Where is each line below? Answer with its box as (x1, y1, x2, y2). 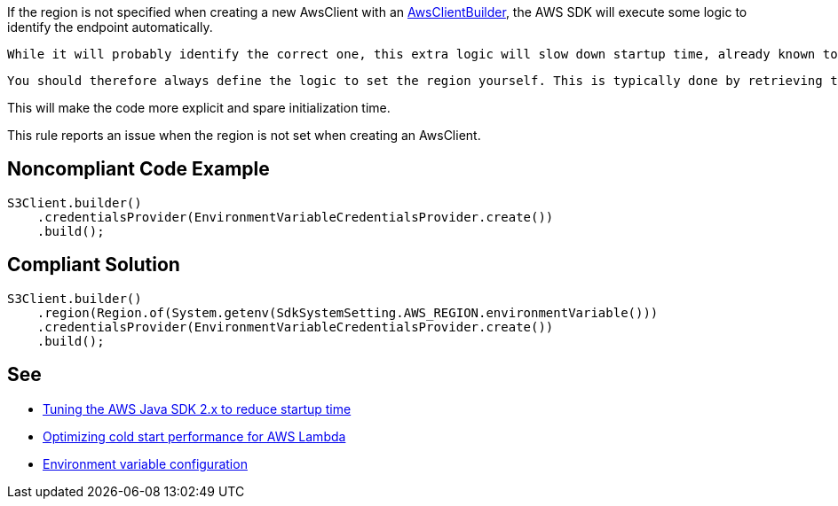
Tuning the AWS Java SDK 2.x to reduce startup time (43, 401, 352, 416)
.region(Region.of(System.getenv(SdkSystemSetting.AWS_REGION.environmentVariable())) (36, 305, 659, 320)
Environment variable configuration (43, 455, 248, 471)
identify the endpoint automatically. (7, 19, 213, 35)
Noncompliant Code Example (7, 158, 270, 181)
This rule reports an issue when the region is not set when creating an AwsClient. (7, 128, 481, 143)
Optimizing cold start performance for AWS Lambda (43, 428, 346, 444)
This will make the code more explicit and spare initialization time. (7, 100, 391, 115)
